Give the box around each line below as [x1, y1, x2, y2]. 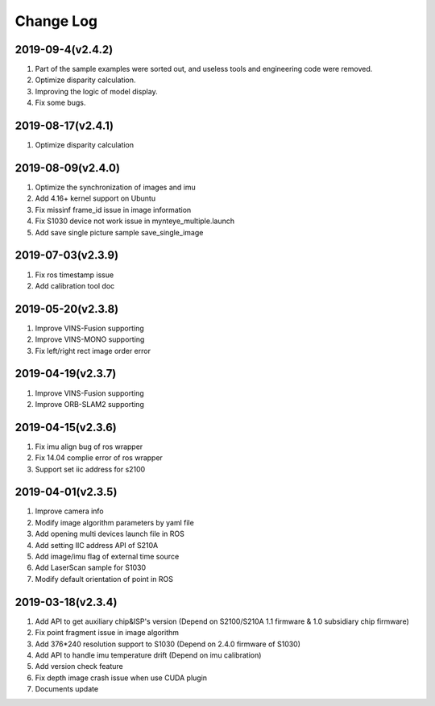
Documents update [35, 684, 99, 694]
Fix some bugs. [35, 98, 86, 108]
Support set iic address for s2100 [35, 464, 146, 474]
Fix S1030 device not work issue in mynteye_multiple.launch [35, 216, 235, 226]
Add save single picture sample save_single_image [35, 227, 204, 237]
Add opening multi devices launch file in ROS [35, 529, 184, 539]
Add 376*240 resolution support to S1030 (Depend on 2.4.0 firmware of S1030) [35, 639, 301, 649]
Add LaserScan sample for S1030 [35, 563, 147, 572]
